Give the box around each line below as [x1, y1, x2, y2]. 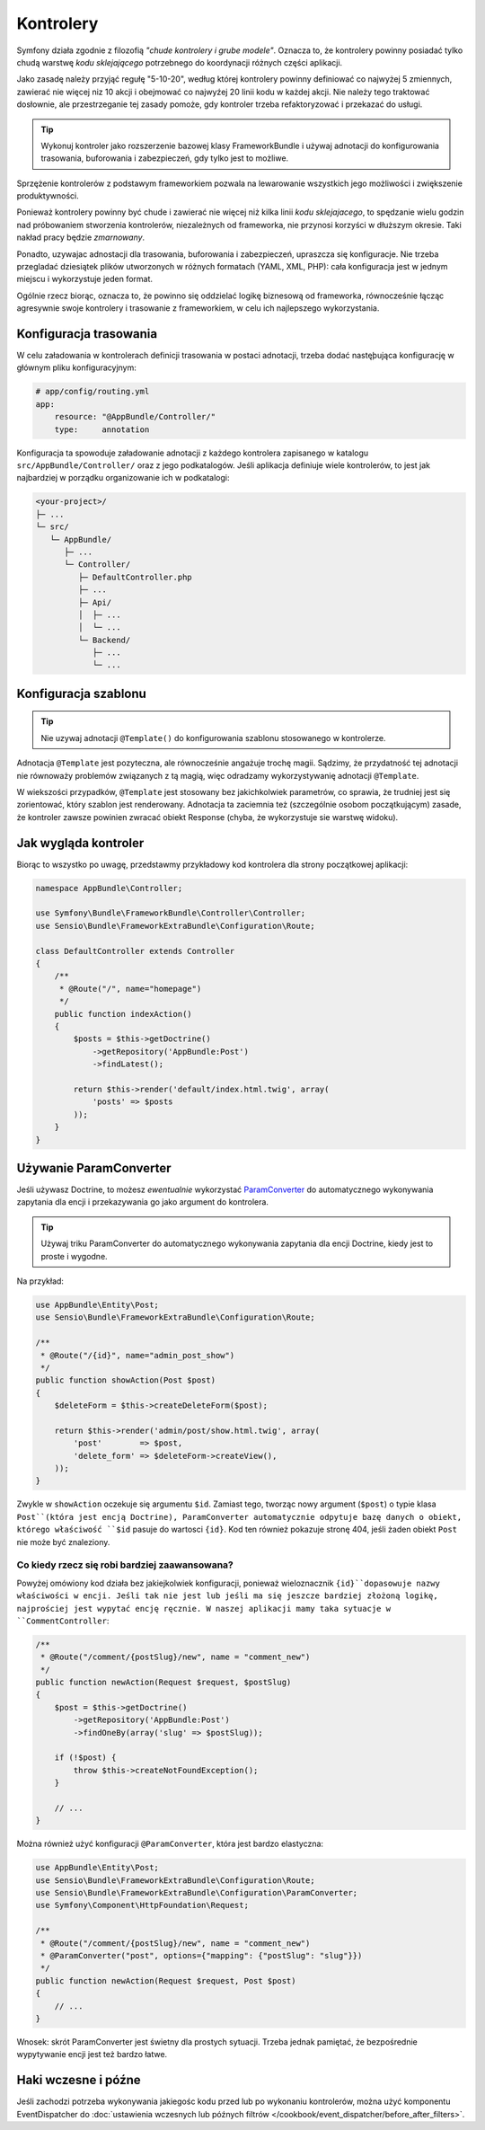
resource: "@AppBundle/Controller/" [54, 411, 216, 422]
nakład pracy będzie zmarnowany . [16, 232, 145, 243]
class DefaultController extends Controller [35, 946, 235, 956]
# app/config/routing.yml [35, 386, 150, 397]
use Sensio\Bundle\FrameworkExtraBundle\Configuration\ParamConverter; [35, 1887, 358, 1898]
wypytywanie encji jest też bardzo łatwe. [16, 2049, 168, 2060]
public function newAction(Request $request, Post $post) [35, 1975, 296, 1985]
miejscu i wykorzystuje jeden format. [16, 274, 153, 285]
